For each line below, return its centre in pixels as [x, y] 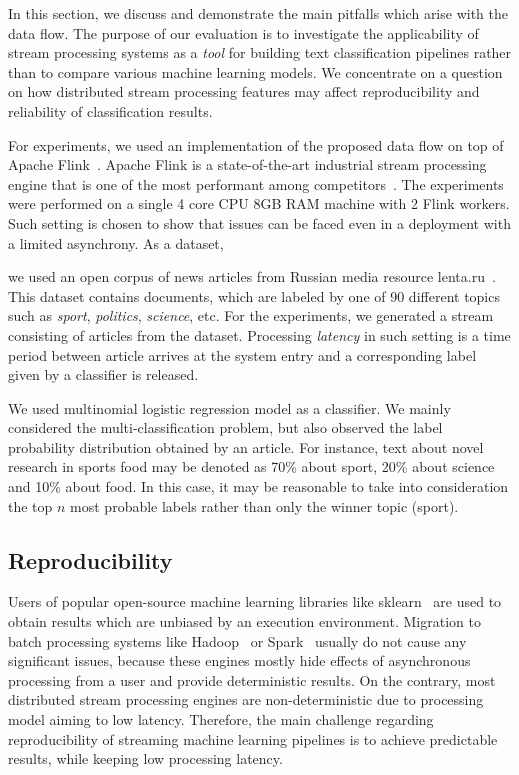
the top [30, 505]
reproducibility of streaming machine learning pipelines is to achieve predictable [253, 738]
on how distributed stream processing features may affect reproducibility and [244, 91]
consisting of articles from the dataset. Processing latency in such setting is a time [259, 334]
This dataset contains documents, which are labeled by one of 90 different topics [254, 295]
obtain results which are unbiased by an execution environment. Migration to [244, 621]
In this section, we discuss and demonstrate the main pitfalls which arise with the [258, 13]
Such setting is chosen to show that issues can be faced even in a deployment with [259, 222]
